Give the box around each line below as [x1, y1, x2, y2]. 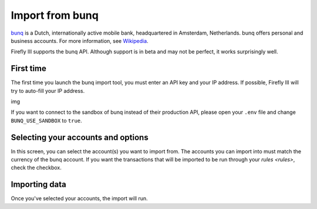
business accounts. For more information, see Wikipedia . [11, 37, 149, 44]
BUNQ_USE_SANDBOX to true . [11, 117, 82, 124]
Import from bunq [11, 9, 99, 22]
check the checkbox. [11, 164, 62, 171]
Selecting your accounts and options [11, 132, 149, 142]
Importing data [11, 180, 67, 190]
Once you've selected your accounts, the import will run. [11, 195, 148, 202]
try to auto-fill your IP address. [11, 87, 85, 94]
